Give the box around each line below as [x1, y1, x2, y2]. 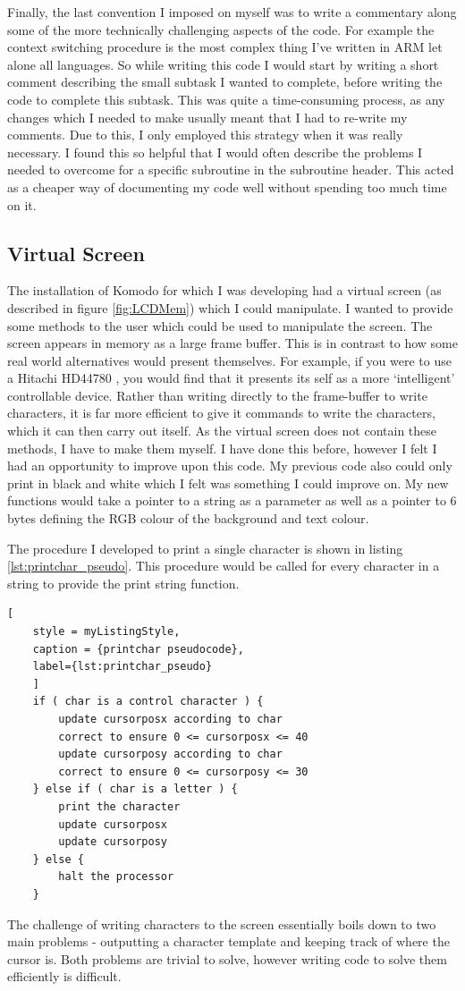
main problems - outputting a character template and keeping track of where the [7, 932, 450, 951]
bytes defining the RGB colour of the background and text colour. [7, 509, 369, 528]
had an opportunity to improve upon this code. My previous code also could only [7, 456, 452, 475]
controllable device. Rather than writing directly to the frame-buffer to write [7, 385, 427, 404]
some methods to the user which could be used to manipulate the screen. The [7, 316, 433, 335]
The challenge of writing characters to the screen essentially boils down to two [7, 914, 436, 933]
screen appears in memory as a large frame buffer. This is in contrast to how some [7, 334, 458, 352]
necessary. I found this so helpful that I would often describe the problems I [7, 142, 423, 161]
